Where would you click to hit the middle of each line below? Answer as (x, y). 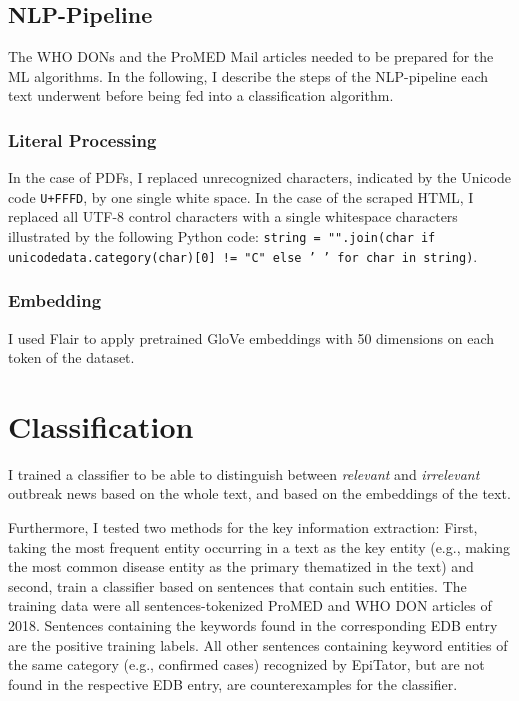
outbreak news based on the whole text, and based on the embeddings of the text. (259, 493)
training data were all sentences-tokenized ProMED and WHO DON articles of (250, 605)
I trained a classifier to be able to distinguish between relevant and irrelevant (244, 473)
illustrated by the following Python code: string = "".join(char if (222, 236)
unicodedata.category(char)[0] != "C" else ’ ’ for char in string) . (243, 255)
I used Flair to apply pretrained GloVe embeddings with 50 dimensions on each (251, 337)
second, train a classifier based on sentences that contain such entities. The (237, 585)
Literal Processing (82, 139)
